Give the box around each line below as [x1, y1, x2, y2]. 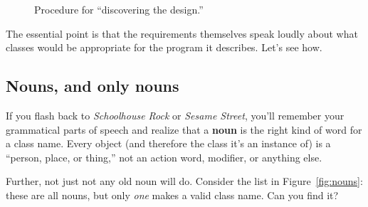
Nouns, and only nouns [6, 75, 179, 97]
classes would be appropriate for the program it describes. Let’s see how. [6, 40, 322, 55]
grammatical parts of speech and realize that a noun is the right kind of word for [6, 122, 362, 137]
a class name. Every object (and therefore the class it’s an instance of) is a [6, 136, 331, 151]
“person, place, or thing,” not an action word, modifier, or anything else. [6, 149, 322, 164]
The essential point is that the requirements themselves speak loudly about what [6, 26, 358, 41]
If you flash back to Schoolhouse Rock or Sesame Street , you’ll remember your [6, 107, 345, 122]
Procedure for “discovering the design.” [34, 2, 204, 16]
